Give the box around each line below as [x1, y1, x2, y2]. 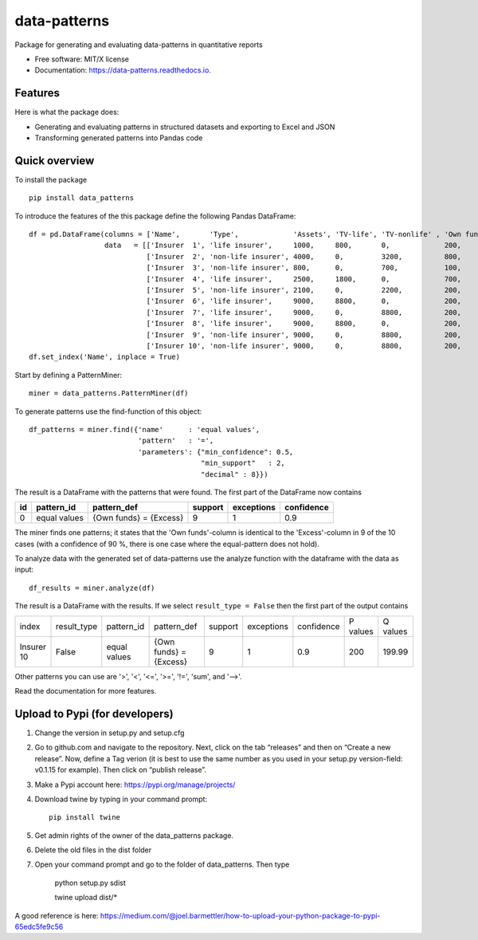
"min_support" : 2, [200, 458, 286, 468]
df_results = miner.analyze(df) [29, 583, 155, 592]
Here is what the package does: [14, 108, 119, 117]
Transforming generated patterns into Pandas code [34, 133, 203, 143]
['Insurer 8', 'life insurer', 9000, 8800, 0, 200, [146, 319, 462, 328]
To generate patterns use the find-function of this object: [14, 407, 202, 416]
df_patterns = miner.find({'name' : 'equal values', [29, 425, 261, 434]
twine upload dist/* [54, 893, 118, 903]
